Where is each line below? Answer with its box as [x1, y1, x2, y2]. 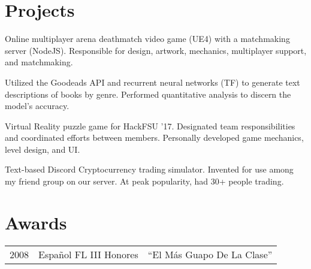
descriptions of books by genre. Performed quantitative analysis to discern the [5, 87, 291, 100]
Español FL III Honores [38, 247, 138, 261]
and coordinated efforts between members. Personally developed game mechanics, [5, 131, 304, 144]
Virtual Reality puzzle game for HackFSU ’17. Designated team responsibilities [5, 119, 295, 132]
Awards [5, 210, 67, 234]
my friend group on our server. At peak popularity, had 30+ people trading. [5, 175, 284, 188]
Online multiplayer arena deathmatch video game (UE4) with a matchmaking [5, 32, 290, 45]
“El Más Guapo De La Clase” [147, 247, 273, 261]
